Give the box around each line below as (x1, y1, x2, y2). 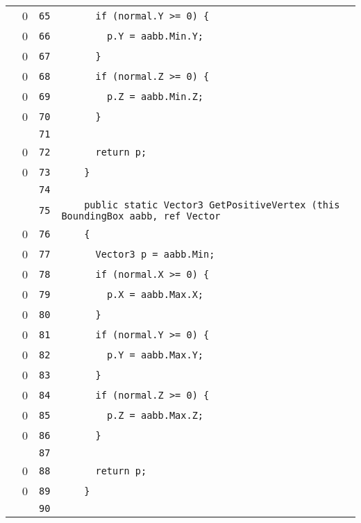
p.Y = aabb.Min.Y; (106, 30, 204, 42)
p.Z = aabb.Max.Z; (106, 409, 204, 421)
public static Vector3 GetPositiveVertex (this (84, 199, 340, 210)
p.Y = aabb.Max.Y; (106, 349, 204, 360)
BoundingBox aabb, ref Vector (61, 210, 221, 222)
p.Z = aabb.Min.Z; (106, 90, 204, 102)
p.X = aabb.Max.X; (106, 288, 204, 300)
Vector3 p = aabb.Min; (95, 248, 215, 260)
